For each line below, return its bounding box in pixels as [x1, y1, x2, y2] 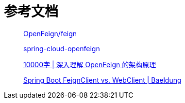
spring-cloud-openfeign [23, 44, 100, 53]
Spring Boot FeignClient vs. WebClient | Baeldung [23, 75, 182, 84]
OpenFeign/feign [23, 29, 77, 38]
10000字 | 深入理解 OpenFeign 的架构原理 [23, 60, 156, 69]
